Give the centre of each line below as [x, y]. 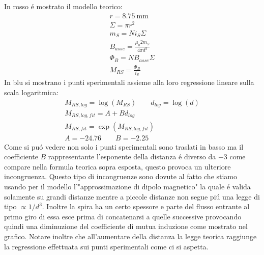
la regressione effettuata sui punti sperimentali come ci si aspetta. [106, 246]
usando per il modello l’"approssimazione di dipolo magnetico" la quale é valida [127, 186]
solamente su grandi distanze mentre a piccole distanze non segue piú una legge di [132, 196]
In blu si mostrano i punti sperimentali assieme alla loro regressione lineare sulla [129, 82]
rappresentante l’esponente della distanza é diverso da [132, 157]
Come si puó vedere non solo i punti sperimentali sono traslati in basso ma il [124, 146]
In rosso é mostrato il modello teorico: [63, 6]
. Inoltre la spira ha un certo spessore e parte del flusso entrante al [146, 206]
